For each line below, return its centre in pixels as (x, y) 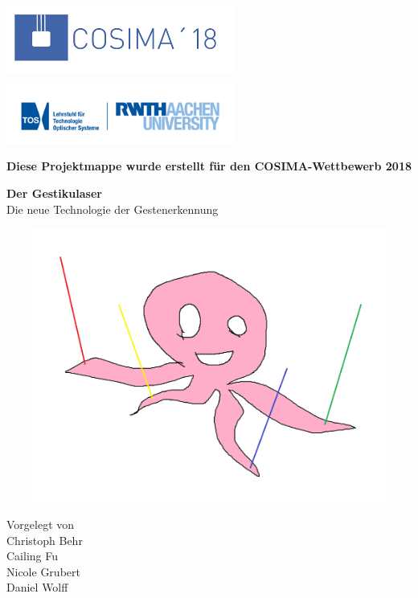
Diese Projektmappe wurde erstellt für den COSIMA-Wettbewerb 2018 (209, 166)
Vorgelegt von (41, 524)
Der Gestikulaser (54, 193)
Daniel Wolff (37, 587)
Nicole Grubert (43, 571)
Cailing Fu (32, 556)
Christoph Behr (45, 540)
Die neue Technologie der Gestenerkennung (113, 209)
